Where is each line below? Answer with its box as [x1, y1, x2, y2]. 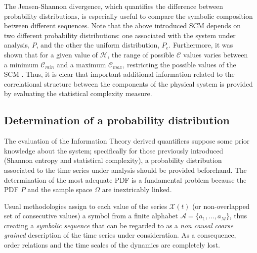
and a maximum [56, 59, 106, 69]
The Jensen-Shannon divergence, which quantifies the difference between [4, 1, 223, 11]
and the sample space [27, 184, 92, 195]
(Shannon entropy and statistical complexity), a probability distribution [4, 155, 222, 165]
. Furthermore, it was [169, 40, 233, 50]
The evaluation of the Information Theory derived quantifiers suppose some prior [4, 136, 250, 146]
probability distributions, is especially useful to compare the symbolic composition [4, 10, 253, 21]
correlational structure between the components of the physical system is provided [4, 78, 253, 89]
